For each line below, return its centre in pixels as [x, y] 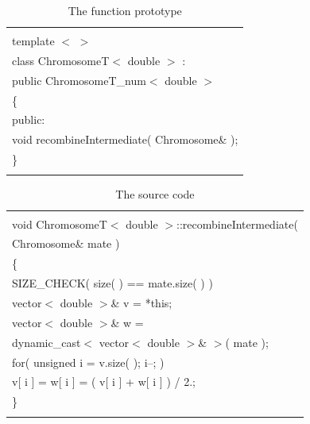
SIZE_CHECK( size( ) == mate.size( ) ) [112, 283]
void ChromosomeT [60, 224]
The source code [155, 193]
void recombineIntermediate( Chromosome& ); [125, 139]
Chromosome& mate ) [66, 243]
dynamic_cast [46, 342]
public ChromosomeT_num [79, 80]
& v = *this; [141, 302]
